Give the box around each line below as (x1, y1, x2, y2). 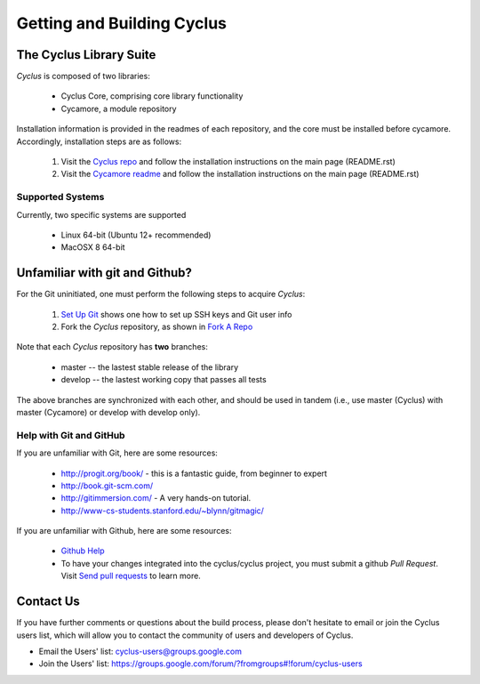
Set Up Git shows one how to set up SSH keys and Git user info (60, 309, 292, 319)
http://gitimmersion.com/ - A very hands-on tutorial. (60, 493, 252, 503)
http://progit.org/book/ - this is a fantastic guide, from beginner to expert (60, 468, 328, 479)
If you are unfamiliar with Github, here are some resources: (16, 526, 232, 536)
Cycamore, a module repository (60, 103, 177, 114)
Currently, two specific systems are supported (16, 209, 187, 220)
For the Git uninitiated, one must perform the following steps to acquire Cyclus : (16, 289, 306, 300)
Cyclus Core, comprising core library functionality (60, 91, 244, 101)
